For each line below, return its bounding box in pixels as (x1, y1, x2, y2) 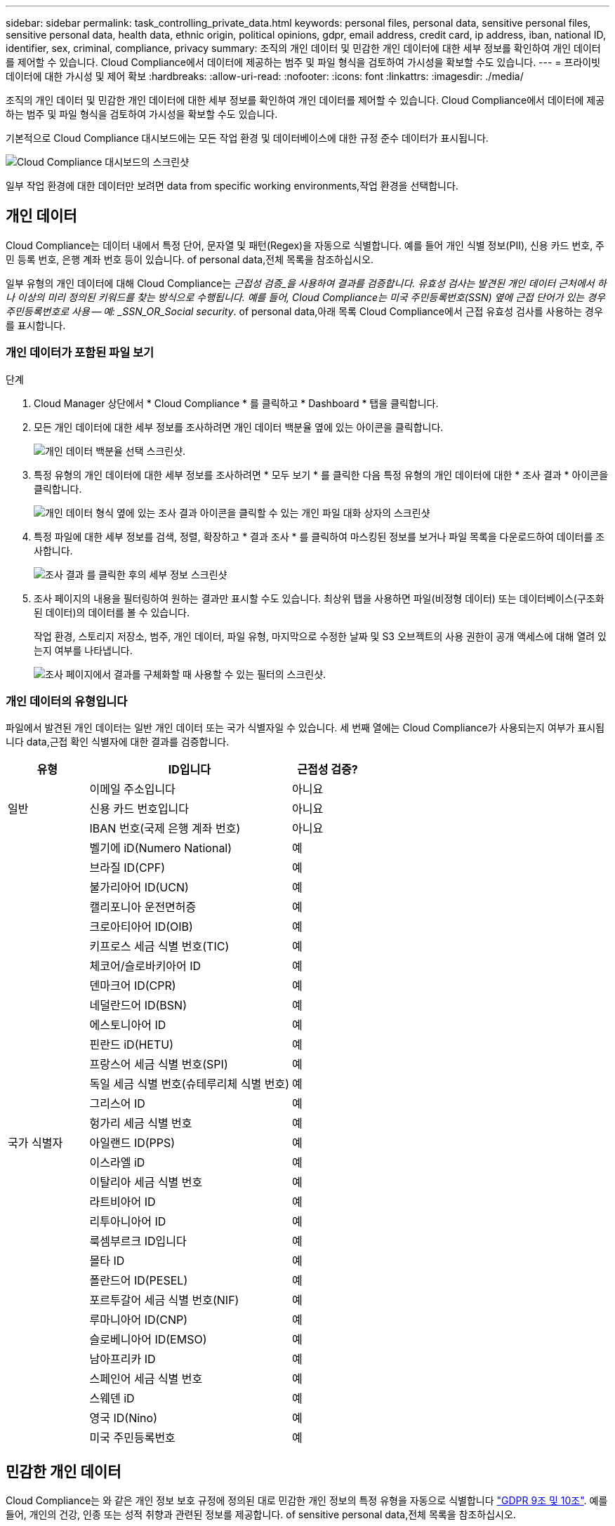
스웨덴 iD (89, 1391, 135, 1406)
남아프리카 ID (89, 1352, 156, 1367)
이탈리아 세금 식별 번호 (89, 1175, 203, 1190)
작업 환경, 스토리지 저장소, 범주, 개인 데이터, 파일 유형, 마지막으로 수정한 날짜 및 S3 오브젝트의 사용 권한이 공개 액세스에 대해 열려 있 (34, 630, 607, 642)
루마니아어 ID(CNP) (89, 1313, 188, 1327)
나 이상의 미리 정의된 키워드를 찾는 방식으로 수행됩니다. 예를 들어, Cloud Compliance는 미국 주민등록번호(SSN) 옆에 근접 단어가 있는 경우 (6, 291, 605, 303)
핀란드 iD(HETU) (89, 1037, 174, 1052)
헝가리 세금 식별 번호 (89, 1116, 192, 1131)
